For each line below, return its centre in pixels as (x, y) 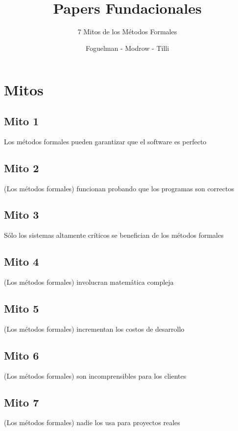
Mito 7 (22, 402)
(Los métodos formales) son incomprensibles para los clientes (95, 375)
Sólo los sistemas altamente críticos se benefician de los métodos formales (114, 235)
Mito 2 (22, 168)
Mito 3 (22, 215)
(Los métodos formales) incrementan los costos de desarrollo (94, 329)
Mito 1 (22, 121)
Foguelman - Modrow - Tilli (127, 48)
